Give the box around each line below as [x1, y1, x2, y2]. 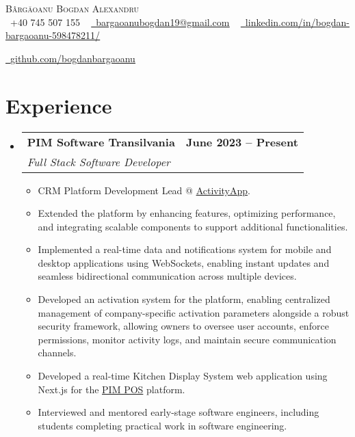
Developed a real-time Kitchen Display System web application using [38, 369, 328, 383]
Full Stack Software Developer [27, 153, 170, 170]
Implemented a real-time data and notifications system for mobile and [38, 242, 332, 256]
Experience [5, 91, 112, 119]
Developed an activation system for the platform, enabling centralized [38, 292, 330, 306]
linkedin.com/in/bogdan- [245, 14, 350, 29]
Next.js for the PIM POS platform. [38, 382, 185, 396]
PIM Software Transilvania [27, 133, 175, 150]
